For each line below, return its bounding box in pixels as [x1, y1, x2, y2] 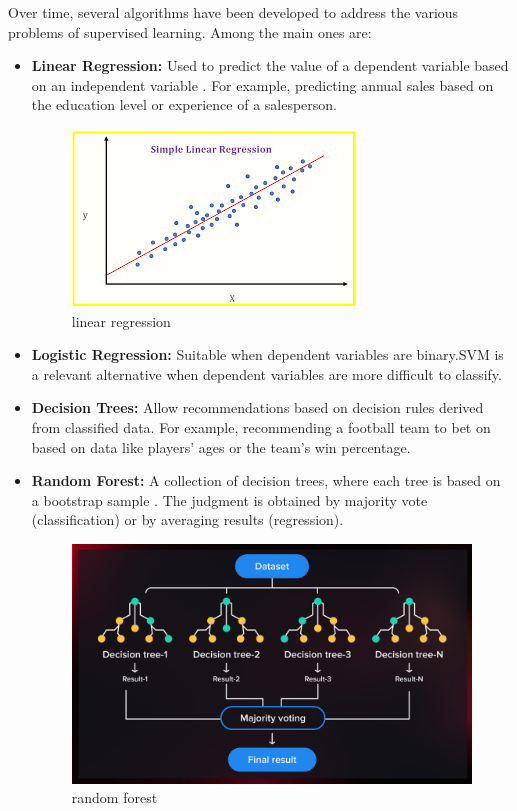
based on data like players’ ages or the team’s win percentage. [31, 436, 411, 457]
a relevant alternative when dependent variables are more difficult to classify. [31, 363, 502, 384]
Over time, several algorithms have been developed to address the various [8, 2, 459, 22]
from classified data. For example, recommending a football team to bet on [31, 416, 491, 437]
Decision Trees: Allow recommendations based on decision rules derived [31, 397, 484, 418]
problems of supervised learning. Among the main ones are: [8, 21, 372, 42]
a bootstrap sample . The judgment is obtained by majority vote [31, 489, 428, 510]
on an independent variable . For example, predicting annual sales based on [31, 74, 494, 95]
